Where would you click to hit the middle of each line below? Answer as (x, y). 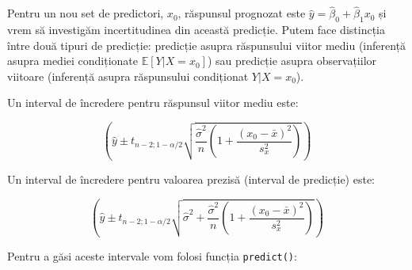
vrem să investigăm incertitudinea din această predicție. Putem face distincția (196, 30)
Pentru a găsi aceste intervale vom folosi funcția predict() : (152, 256)
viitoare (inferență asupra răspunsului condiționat (128, 76)
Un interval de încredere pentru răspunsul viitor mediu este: (153, 103)
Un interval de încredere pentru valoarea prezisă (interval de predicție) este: (191, 179)
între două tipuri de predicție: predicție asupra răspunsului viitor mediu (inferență (207, 45)
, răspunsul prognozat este (242, 13)
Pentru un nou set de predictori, (86, 13)
